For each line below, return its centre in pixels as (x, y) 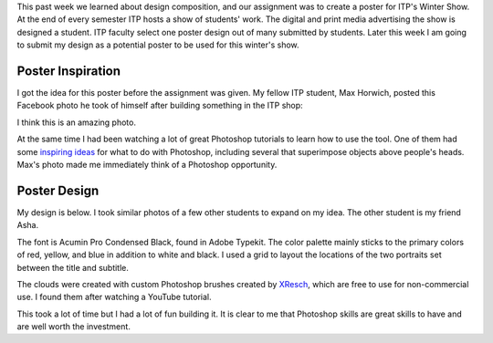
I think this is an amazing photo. (77, 122)
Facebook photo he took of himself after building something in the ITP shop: (160, 106)
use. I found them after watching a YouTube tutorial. (114, 297)
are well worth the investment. (74, 327)
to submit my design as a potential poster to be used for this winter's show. (158, 45)
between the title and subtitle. (73, 267)
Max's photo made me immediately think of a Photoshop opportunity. (147, 165)
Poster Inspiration (69, 71)
